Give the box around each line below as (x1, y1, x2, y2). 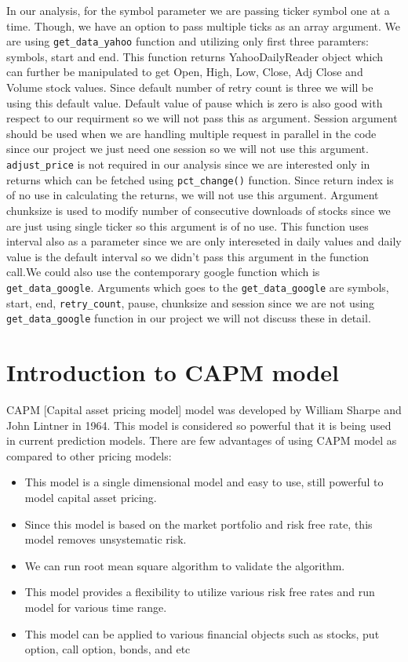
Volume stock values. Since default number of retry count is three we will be (6, 79, 373, 96)
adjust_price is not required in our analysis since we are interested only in (6, 156, 370, 172)
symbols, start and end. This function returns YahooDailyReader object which (6, 48, 384, 64)
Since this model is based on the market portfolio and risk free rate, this (24, 515, 373, 532)
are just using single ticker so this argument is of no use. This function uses (6, 217, 369, 234)
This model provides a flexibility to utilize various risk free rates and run (24, 584, 375, 600)
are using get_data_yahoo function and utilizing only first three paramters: (6, 33, 369, 49)
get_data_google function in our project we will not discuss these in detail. (6, 310, 371, 326)
